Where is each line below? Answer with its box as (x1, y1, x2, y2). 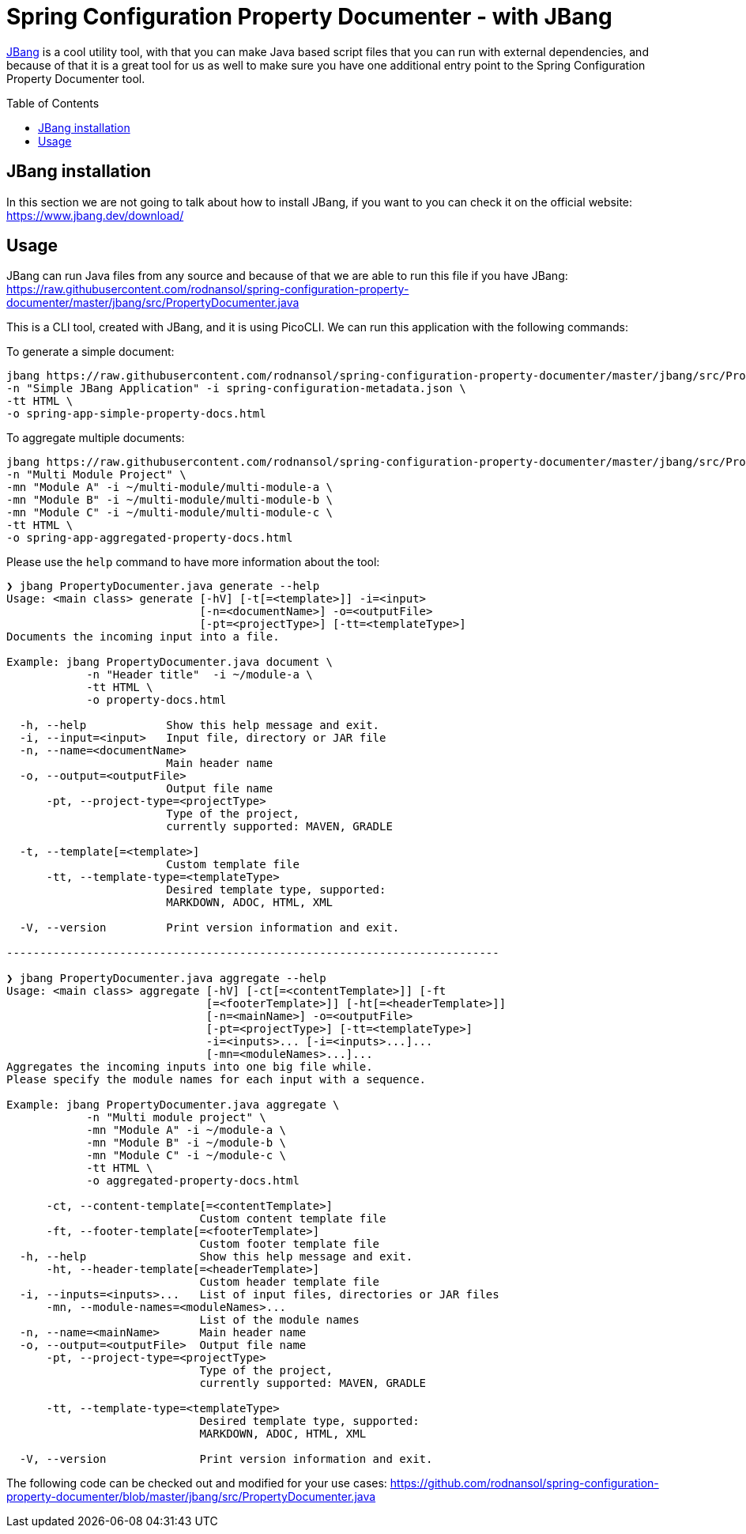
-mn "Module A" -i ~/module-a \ (86, 1124, 287, 1137)
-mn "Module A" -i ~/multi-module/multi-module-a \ (6, 481, 333, 494)
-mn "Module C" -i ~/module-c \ (86, 1149, 287, 1162)
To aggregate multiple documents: (6, 431, 185, 445)
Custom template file (166, 858, 300, 871)
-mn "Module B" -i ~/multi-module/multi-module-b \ (6, 493, 333, 507)
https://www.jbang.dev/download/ (6, 208, 184, 222)
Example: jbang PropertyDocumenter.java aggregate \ (6, 1098, 340, 1112)
